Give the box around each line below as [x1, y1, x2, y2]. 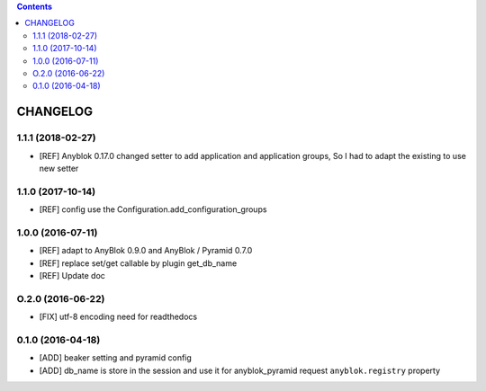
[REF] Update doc [39, 270, 105, 280]
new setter [39, 163, 79, 173]
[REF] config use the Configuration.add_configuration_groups [39, 204, 267, 215]
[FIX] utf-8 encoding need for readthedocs [39, 311, 198, 323]
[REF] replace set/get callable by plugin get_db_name [39, 257, 238, 269]
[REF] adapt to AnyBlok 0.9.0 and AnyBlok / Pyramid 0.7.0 [39, 245, 253, 256]
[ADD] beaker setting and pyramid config [39, 352, 193, 363]
